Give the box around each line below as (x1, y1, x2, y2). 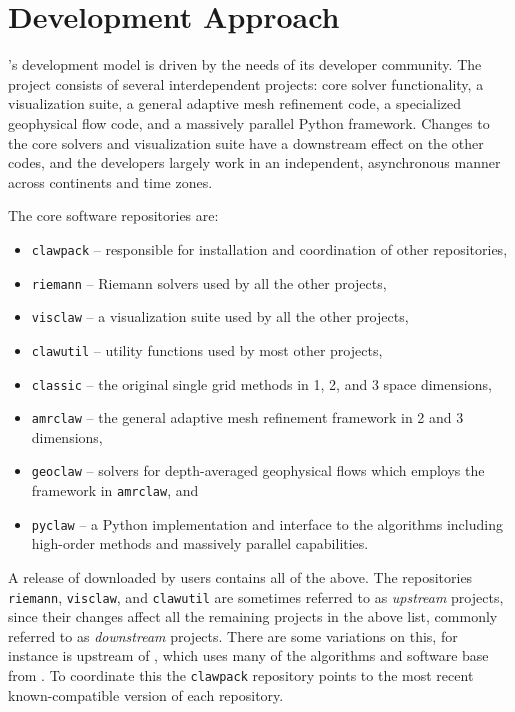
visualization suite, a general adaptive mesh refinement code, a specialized (8, 93, 462, 114)
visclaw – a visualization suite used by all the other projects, (31, 306, 409, 327)
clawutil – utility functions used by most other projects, (31, 339, 383, 360)
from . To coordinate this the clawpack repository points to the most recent (8, 665, 474, 685)
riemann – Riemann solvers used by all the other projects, (31, 272, 387, 293)
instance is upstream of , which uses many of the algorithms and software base (8, 645, 489, 666)
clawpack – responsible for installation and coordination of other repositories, (31, 238, 508, 259)
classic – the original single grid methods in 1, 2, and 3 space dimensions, (31, 373, 492, 394)
